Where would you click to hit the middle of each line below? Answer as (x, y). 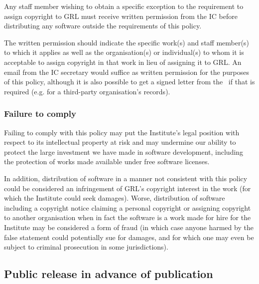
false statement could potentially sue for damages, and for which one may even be (129, 237)
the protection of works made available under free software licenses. (107, 161)
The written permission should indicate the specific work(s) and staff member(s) (127, 42)
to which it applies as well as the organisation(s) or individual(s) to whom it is (124, 52)
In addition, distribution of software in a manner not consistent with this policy (126, 178)
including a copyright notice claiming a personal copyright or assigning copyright (128, 207)
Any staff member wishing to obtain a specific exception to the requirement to (124, 6)
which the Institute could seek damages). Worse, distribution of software (115, 198)
